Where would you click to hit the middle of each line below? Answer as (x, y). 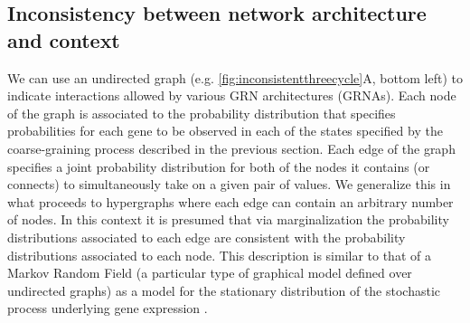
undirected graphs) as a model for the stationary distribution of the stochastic (224, 290)
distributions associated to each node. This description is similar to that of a (219, 255)
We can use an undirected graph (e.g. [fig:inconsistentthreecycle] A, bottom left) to (235, 77)
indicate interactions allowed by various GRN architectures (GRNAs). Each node (232, 95)
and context (64, 39)
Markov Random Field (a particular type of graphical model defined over (210, 273)
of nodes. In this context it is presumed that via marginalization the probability (228, 219)
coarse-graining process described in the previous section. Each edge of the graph (231, 148)
